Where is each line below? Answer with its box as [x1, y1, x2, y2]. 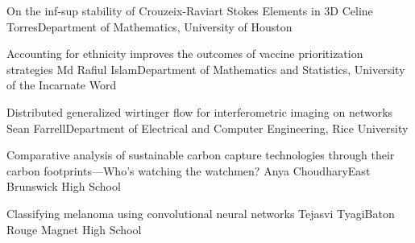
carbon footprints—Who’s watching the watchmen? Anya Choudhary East [6, 162, 371, 179]
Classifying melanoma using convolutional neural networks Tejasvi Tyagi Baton [6, 204, 395, 221]
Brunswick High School [6, 178, 121, 195]
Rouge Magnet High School [6, 220, 142, 237]
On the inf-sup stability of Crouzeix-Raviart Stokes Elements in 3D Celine [6, 2, 373, 19]
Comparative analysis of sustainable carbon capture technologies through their [6, 146, 395, 163]
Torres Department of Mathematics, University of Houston [6, 18, 293, 35]
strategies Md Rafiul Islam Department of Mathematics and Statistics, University [6, 60, 405, 77]
